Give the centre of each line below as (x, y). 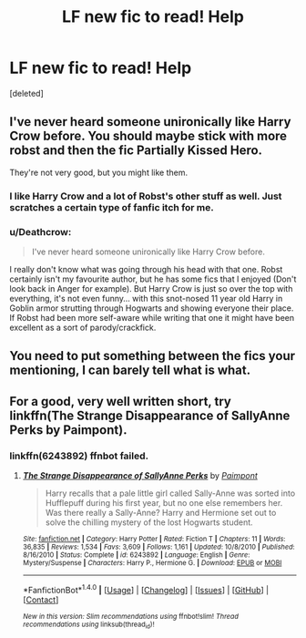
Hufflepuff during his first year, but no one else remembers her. (164, 503)
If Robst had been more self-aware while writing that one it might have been (152, 317)
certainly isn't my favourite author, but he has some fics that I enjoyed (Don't (153, 279)
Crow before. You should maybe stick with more (148, 136)
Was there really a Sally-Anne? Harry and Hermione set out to (161, 513)
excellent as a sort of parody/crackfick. (83, 327)
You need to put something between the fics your (153, 356)
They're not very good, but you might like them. (99, 172)
